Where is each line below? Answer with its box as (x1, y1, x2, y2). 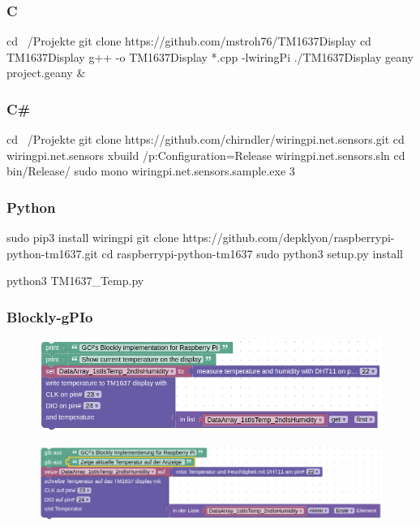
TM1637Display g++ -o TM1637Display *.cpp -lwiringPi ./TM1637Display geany (6, 48, 414, 65)
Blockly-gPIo (6, 306, 93, 326)
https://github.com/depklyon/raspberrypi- (182, 229, 395, 246)
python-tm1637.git (6, 244, 98, 261)
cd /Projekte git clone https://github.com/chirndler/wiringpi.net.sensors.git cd (6, 131, 405, 148)
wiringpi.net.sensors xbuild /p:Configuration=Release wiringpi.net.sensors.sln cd (6, 146, 405, 163)
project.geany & (6, 64, 86, 81)
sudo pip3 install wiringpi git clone (6, 229, 179, 246)
